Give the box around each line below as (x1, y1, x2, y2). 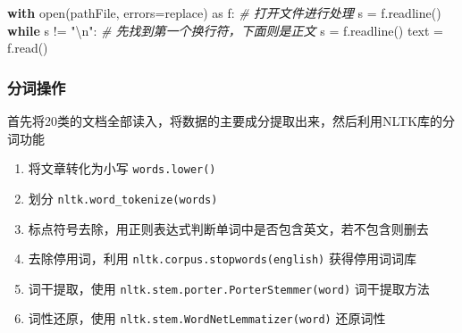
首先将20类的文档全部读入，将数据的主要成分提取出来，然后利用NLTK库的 (7, 112, 443, 129)
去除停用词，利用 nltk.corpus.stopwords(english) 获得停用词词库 (28, 249, 416, 268)
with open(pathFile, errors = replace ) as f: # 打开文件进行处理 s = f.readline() (7, 4, 441, 21)
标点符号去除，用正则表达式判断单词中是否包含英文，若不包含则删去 (28, 219, 429, 237)
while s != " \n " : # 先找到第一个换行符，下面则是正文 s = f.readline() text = (7, 21, 444, 39)
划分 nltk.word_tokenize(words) (28, 188, 218, 207)
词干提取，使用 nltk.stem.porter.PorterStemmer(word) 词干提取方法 (28, 279, 430, 297)
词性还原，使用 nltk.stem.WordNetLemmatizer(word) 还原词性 (28, 309, 386, 328)
